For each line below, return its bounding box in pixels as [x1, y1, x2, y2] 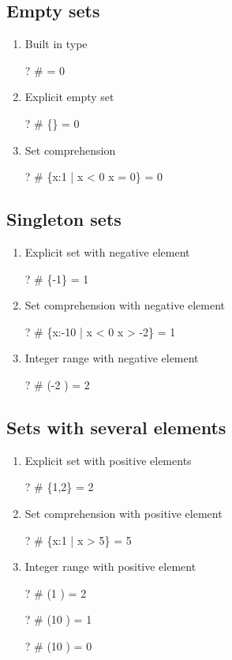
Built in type [24, 36, 88, 52]
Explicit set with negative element [24, 243, 190, 260]
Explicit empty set [24, 88, 114, 105]
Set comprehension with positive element [24, 504, 223, 521]
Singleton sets [6, 207, 122, 231]
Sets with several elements [6, 414, 226, 439]
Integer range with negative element [24, 350, 199, 366]
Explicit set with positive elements [24, 452, 192, 468]
